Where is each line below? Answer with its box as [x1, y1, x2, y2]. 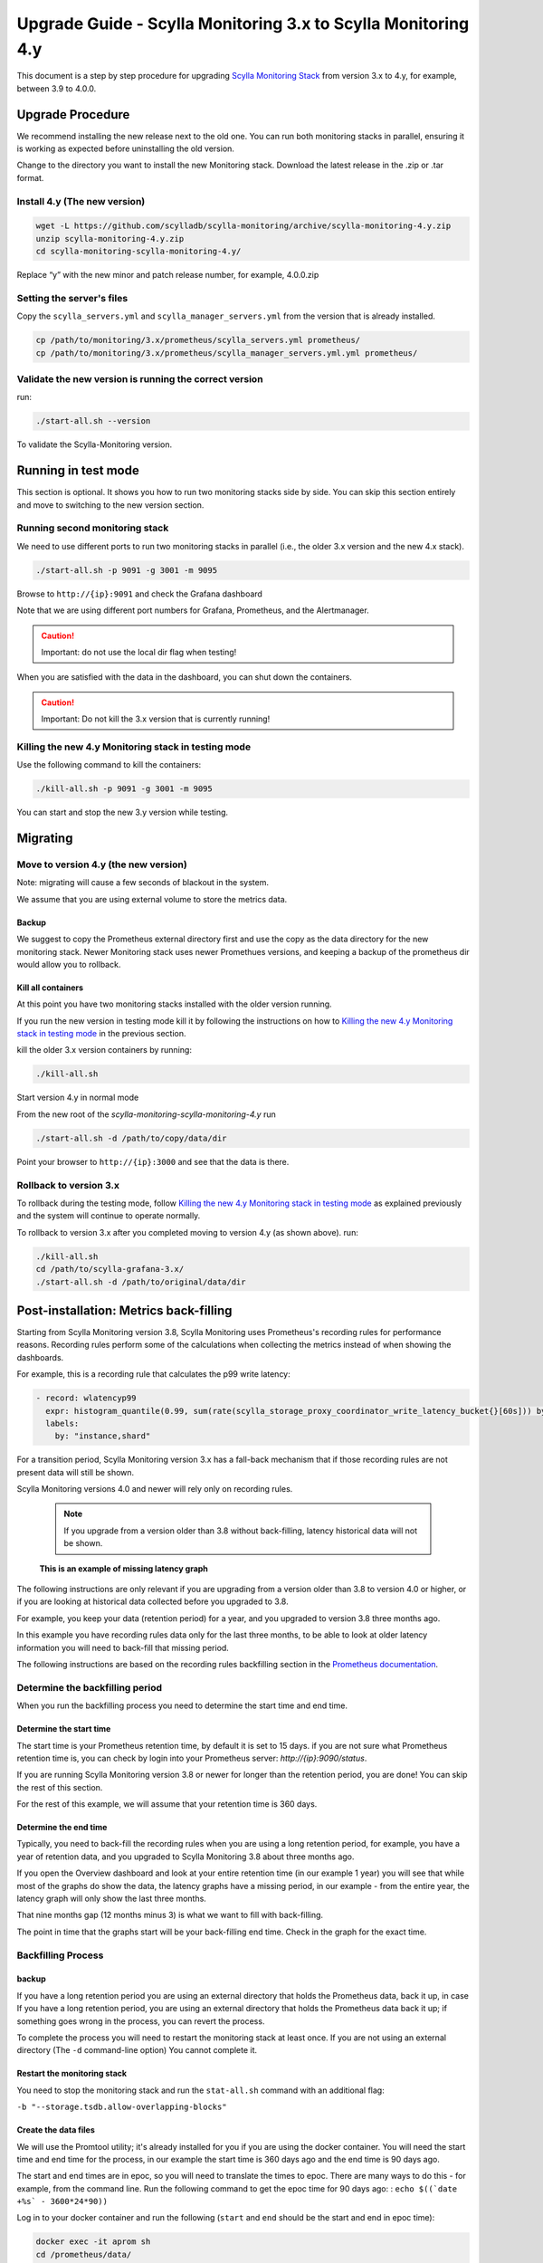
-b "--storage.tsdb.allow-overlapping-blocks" [16, 2102, 227, 2113]
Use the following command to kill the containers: [16, 759, 202, 770]
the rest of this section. [16, 1781, 103, 1792]
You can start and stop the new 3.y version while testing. [16, 807, 229, 818]
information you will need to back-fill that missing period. [16, 1642, 230, 1653]
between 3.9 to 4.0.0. [16, 82, 97, 94]
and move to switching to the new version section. [16, 499, 205, 511]
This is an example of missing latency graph [39, 1562, 208, 1574]
